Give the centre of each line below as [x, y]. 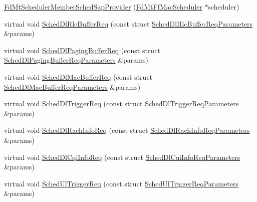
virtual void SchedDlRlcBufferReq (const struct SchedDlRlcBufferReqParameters [128, 23]
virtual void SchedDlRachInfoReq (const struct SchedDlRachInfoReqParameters [127, 130]
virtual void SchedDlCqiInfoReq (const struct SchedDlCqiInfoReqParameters [122, 157]
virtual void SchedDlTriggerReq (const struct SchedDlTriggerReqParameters [121, 104]
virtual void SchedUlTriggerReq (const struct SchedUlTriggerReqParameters [121, 183]
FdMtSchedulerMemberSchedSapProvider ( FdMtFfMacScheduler [103, 7]
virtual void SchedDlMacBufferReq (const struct [78, 76]
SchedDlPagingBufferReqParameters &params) [76, 60]
